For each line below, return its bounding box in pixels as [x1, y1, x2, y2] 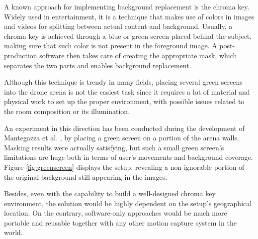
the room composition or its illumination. [4, 106, 130, 116]
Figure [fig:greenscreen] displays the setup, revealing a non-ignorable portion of [4, 161, 245, 172]
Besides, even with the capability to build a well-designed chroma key [4, 188, 216, 199]
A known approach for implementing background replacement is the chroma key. [4, 1, 250, 11]
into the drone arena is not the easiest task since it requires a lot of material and [4, 86, 250, 97]
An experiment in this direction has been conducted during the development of [4, 122, 245, 133]
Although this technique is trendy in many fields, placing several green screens [4, 77, 243, 87]
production [4, 50, 37, 60]
